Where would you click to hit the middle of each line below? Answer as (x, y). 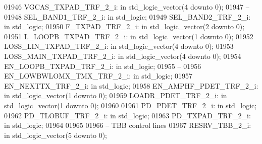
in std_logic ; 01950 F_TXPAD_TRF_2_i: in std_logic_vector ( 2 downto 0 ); (124, 26)
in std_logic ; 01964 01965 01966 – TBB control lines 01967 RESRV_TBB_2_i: (128, 125)
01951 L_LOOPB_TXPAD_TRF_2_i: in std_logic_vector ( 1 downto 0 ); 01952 (129, 36)
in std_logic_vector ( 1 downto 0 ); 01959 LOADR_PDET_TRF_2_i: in (116, 95)
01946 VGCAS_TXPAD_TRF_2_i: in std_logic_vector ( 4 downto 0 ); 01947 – (127, 7)
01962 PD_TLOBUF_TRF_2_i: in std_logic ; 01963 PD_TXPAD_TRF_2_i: (127, 115)
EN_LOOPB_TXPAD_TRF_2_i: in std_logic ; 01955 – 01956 (103, 66)
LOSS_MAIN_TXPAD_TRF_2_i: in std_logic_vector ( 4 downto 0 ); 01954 (123, 56)
